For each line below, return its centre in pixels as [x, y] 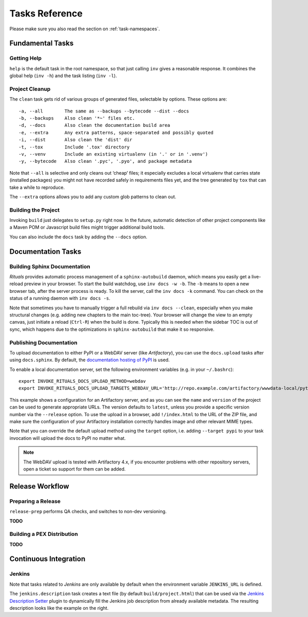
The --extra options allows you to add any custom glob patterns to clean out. [93, 197]
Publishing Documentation [43, 343]
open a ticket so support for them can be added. [74, 469]
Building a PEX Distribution [44, 534]
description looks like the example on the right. [59, 608]
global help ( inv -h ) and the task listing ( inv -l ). [63, 76]
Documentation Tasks [45, 251]
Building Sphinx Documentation [50, 266]
